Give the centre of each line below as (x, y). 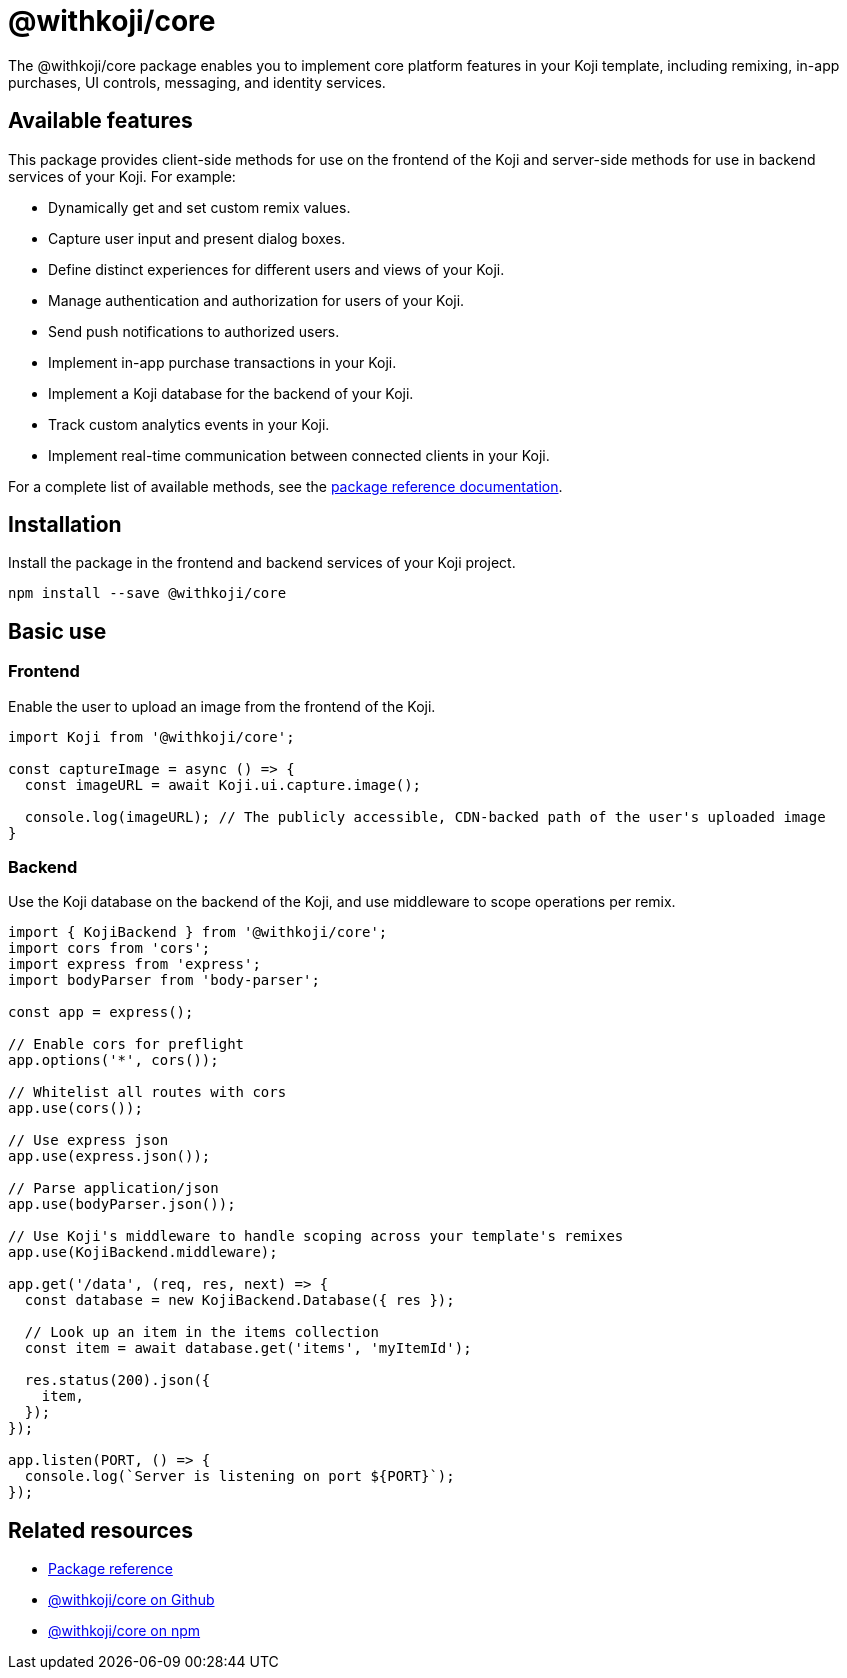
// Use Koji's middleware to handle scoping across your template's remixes (316, 1236)
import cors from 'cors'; (109, 948)
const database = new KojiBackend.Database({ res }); (239, 1300)
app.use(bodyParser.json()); (122, 1204)
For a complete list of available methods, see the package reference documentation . (285, 486)
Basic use (57, 631)
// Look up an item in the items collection (201, 1332)
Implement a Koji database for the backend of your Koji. (231, 393)
